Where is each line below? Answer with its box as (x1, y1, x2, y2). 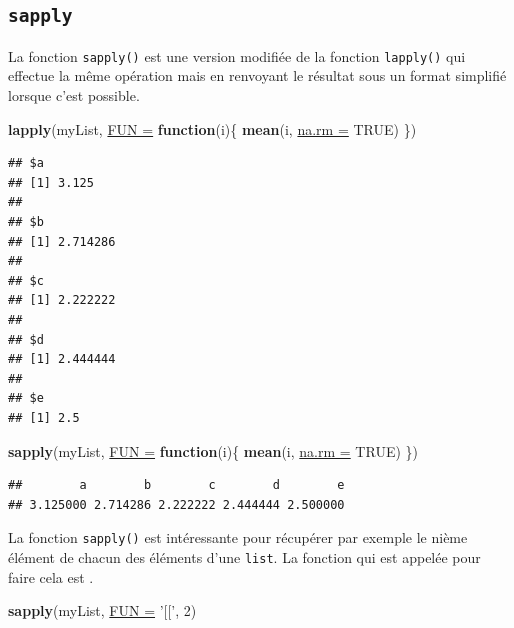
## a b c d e (8, 478, 345, 493)
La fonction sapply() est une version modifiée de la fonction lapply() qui (8, 45, 466, 66)
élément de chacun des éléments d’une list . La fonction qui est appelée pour (8, 546, 481, 567)
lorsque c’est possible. (8, 85, 140, 106)
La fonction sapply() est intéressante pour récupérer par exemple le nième (8, 527, 468, 548)
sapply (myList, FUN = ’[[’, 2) (8, 600, 197, 621)
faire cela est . (8, 566, 94, 587)
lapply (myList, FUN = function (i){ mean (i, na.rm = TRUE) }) (8, 118, 417, 139)
